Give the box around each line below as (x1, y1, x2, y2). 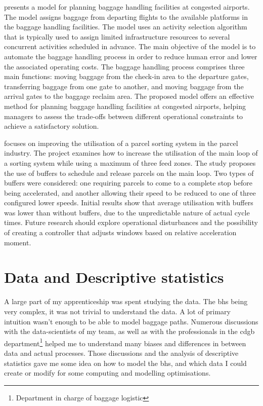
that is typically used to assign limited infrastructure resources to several (4, 31, 230, 42)
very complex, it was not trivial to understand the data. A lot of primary (4, 306, 231, 316)
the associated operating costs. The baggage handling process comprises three (4, 61, 245, 71)
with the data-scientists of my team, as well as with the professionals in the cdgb (4, 326, 255, 337)
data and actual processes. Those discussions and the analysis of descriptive (4, 348, 239, 358)
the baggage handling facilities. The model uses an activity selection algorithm (4, 21, 247, 32)
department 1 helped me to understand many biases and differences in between (4, 336, 246, 348)
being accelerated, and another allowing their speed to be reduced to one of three (4, 187, 256, 198)
